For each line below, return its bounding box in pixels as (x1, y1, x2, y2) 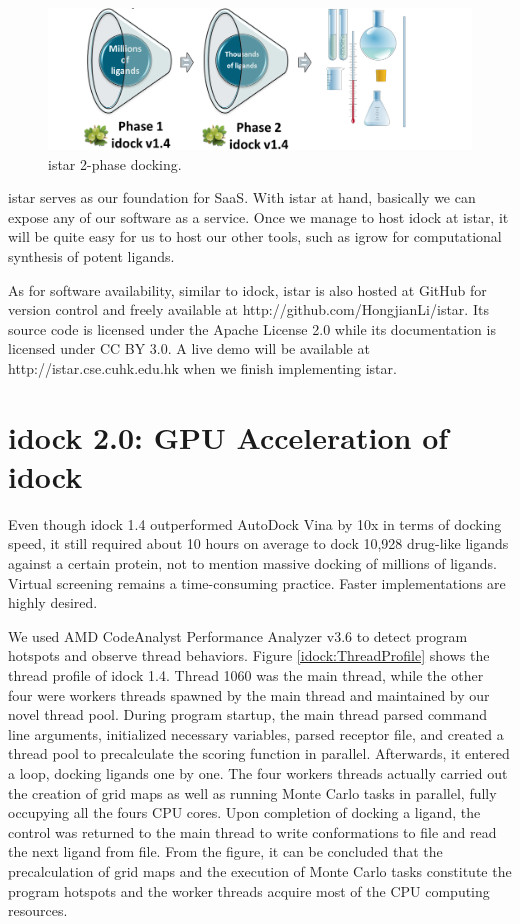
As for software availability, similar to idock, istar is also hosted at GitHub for (8, 279, 487, 300)
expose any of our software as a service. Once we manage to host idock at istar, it (8, 206, 509, 227)
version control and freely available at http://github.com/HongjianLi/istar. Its (8, 299, 489, 320)
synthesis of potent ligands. (8, 245, 175, 266)
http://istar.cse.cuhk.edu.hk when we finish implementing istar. (8, 357, 397, 378)
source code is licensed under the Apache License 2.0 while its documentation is (8, 318, 496, 339)
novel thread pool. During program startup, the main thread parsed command (8, 704, 488, 725)
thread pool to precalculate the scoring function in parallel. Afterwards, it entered (8, 743, 510, 764)
